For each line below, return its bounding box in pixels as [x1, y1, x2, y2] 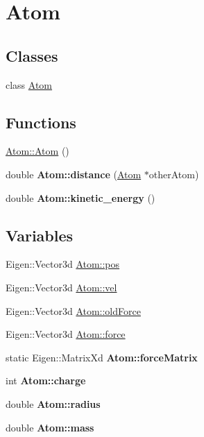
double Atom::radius [6, 396, 101, 411]
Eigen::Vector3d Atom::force [6, 327, 126, 341]
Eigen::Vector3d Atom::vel [6, 280, 117, 294]
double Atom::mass [6, 420, 94, 434]
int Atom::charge [6, 373, 86, 388]
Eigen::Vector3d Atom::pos [6, 257, 120, 271]
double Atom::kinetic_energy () [6, 190, 155, 205]
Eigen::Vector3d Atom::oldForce [6, 303, 141, 318]
